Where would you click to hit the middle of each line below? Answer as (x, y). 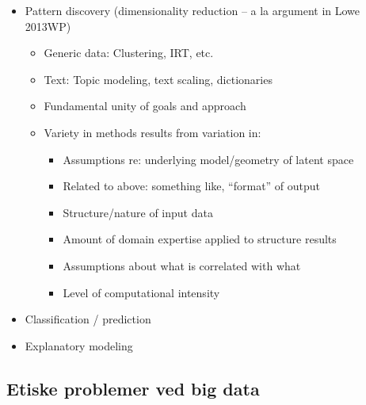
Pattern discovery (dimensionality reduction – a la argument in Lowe (193, 10)
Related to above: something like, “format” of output (192, 186)
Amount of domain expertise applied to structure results (200, 239)
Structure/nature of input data (138, 212)
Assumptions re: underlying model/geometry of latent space (208, 159)
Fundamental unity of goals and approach (145, 106)
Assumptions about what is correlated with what (182, 265)
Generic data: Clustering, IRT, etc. (129, 53)
